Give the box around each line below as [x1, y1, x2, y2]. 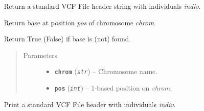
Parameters [23, 50, 57, 60]
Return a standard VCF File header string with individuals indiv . [4, 1, 201, 11]
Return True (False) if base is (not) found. [4, 34, 131, 44]
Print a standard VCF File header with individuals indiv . [4, 99, 176, 109]
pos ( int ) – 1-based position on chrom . [54, 83, 172, 93]
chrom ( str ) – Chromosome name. [54, 66, 158, 76]
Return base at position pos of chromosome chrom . [4, 17, 156, 27]
